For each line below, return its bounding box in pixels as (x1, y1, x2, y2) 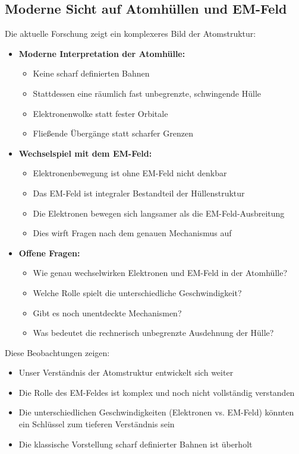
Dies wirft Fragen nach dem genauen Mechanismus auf (33, 227, 232, 239)
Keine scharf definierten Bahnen (33, 67, 150, 80)
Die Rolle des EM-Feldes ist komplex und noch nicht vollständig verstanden (18, 386, 295, 398)
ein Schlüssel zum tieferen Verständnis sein (18, 418, 175, 430)
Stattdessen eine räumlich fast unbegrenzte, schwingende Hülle (33, 87, 262, 99)
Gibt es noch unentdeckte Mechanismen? (33, 306, 182, 319)
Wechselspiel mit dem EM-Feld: (18, 147, 152, 159)
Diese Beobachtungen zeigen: (5, 346, 110, 358)
